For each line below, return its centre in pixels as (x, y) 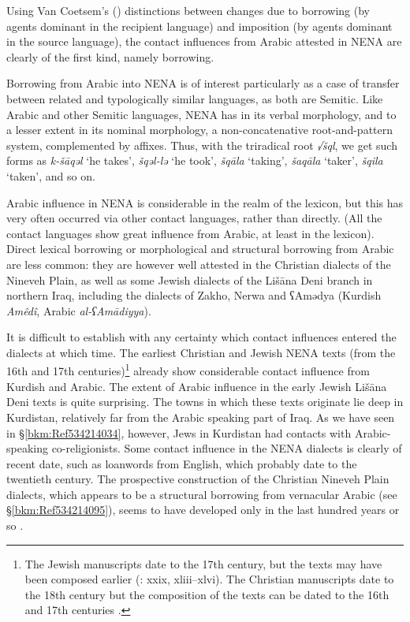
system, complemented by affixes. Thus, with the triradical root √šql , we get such (202, 145)
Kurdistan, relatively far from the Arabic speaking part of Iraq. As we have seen (201, 417)
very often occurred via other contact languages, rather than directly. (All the (194, 218)
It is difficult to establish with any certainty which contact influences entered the (201, 337)
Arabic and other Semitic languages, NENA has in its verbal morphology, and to (201, 114)
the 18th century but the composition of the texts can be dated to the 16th (207, 594)
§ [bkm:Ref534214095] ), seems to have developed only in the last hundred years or (203, 510)
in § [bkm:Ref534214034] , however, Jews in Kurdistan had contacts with (179, 432)
